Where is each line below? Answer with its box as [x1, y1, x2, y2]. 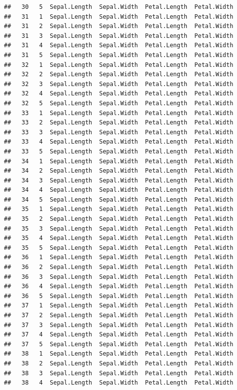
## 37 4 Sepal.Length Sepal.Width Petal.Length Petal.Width [4, 331, 234, 338]
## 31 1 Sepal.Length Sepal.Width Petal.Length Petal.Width [4, 13, 234, 20]
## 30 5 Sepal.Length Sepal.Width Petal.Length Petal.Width [4, 3, 234, 10]
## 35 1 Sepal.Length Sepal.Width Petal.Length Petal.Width [4, 206, 234, 213]
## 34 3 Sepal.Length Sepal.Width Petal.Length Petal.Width [4, 177, 234, 184]
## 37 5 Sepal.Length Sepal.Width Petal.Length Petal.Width [4, 340, 234, 348]
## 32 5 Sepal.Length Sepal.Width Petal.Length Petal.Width [4, 99, 234, 107]
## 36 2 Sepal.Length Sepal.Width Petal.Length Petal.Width [4, 264, 234, 271]
